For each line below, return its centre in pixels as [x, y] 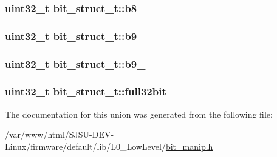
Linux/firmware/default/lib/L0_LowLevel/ [85, 146]
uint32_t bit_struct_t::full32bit [86, 91]
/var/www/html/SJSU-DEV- [60, 134]
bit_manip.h [189, 146]
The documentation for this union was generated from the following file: [139, 114]
